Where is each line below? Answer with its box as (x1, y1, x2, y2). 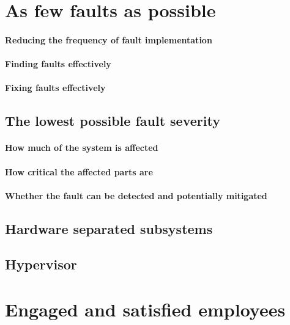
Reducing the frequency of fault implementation (5, 33, 212, 46)
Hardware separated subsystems (5, 219, 213, 238)
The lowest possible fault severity (5, 111, 220, 130)
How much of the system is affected (5, 141, 158, 154)
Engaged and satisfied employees (5, 297, 286, 322)
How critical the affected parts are (5, 165, 153, 178)
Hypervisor (5, 255, 77, 274)
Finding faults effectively (5, 57, 111, 70)
